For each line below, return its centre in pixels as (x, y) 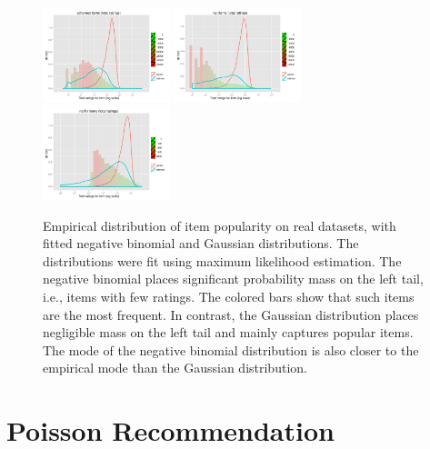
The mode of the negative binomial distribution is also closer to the (231, 349)
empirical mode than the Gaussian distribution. (175, 368)
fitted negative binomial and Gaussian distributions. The (201, 243)
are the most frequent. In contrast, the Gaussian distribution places (231, 314)
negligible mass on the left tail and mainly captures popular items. (228, 332)
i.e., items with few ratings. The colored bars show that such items (229, 296)
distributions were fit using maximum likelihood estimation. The (222, 260)
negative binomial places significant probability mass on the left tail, (233, 279)
